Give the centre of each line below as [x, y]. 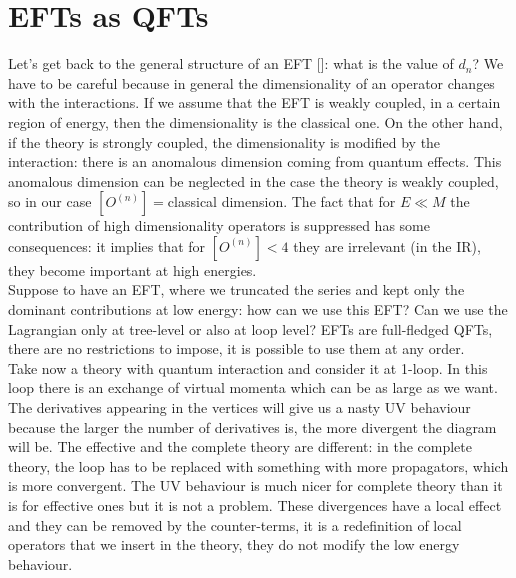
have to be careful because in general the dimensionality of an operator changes [251, 82]
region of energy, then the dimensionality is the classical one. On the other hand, [255, 121]
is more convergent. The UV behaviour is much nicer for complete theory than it [255, 485]
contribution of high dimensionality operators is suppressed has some [219, 225]
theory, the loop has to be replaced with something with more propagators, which [258, 465]
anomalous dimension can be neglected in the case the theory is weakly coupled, [253, 180]
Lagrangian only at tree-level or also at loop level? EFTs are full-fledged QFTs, [250, 328]
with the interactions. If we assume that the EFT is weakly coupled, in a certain [254, 102]
